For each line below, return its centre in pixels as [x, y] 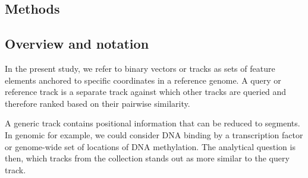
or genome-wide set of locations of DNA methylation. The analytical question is [150, 146]
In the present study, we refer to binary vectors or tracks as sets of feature [140, 68]
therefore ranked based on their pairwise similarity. [98, 103]
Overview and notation [77, 44]
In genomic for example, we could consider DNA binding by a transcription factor [154, 134]
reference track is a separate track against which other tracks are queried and [146, 92]
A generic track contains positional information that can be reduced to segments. [153, 123]
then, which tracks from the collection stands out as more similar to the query [147, 158]
